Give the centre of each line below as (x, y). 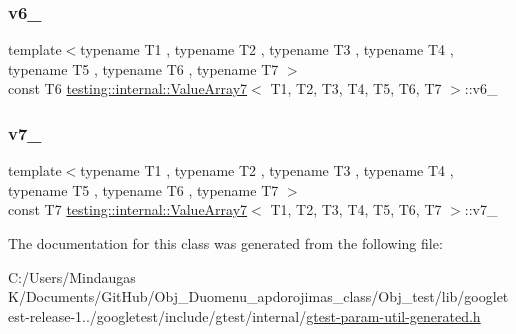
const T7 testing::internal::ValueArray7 (128, 209)
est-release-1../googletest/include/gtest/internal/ (157, 315)
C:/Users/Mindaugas (72, 276)
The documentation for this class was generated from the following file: (225, 243)
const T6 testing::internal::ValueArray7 (128, 88)
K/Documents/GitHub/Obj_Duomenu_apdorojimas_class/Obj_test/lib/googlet (258, 296)
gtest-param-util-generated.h (393, 315)
